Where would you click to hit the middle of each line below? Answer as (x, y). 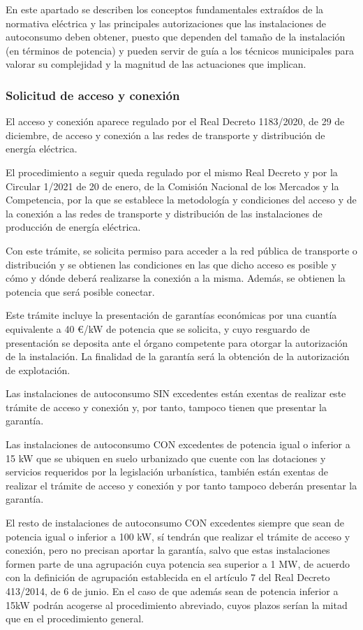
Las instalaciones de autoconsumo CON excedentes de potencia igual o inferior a (178, 444)
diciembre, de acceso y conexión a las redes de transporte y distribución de (165, 135)
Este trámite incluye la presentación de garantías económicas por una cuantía (171, 315)
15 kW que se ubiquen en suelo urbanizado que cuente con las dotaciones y (166, 458)
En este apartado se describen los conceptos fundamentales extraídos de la (165, 9)
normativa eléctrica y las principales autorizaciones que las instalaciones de (166, 23)
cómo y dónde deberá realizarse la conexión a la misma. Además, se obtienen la (176, 278)
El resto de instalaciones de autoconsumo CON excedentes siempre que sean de (175, 523)
